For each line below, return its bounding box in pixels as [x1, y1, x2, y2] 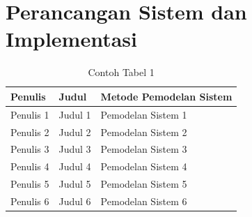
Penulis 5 [10, 177, 49, 191]
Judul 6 [58, 193, 91, 208]
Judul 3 [58, 142, 91, 156]
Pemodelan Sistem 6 [100, 193, 187, 208]
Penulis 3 [10, 142, 49, 156]
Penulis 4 [10, 159, 49, 174]
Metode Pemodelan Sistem [100, 89, 233, 103]
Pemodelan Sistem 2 [100, 124, 187, 139]
